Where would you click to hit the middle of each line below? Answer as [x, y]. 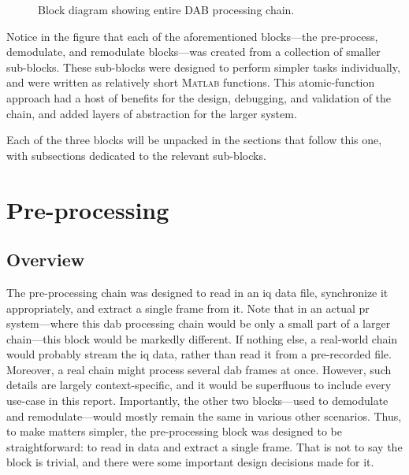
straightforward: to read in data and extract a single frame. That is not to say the [204, 446]
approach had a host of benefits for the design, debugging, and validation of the [199, 97]
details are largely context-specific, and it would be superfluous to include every [199, 385]
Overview [46, 260]
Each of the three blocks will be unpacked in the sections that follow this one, [194, 140]
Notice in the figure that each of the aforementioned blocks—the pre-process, [192, 36]
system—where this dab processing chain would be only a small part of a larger [199, 323]
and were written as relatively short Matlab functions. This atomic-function [191, 82]
